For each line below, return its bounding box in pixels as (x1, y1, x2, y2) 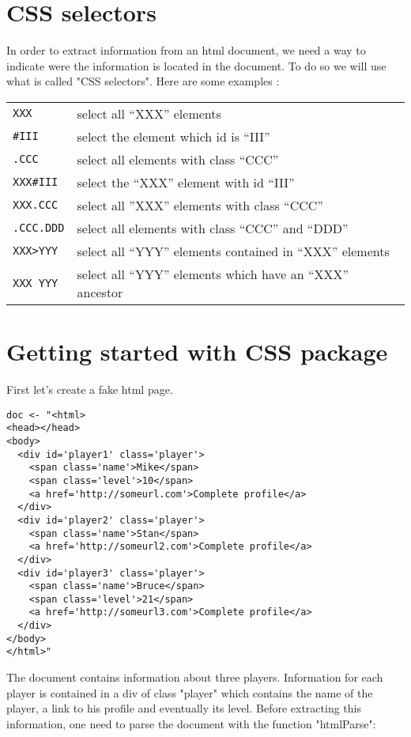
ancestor (77, 282, 123, 301)
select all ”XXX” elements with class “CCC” (77, 195, 323, 214)
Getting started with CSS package (6, 335, 388, 368)
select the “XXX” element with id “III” (77, 172, 295, 191)
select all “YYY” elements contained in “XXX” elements (77, 241, 390, 260)
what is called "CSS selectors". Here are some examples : (6, 73, 280, 89)
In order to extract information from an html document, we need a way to (6, 42, 366, 59)
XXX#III (13, 176, 58, 189)
